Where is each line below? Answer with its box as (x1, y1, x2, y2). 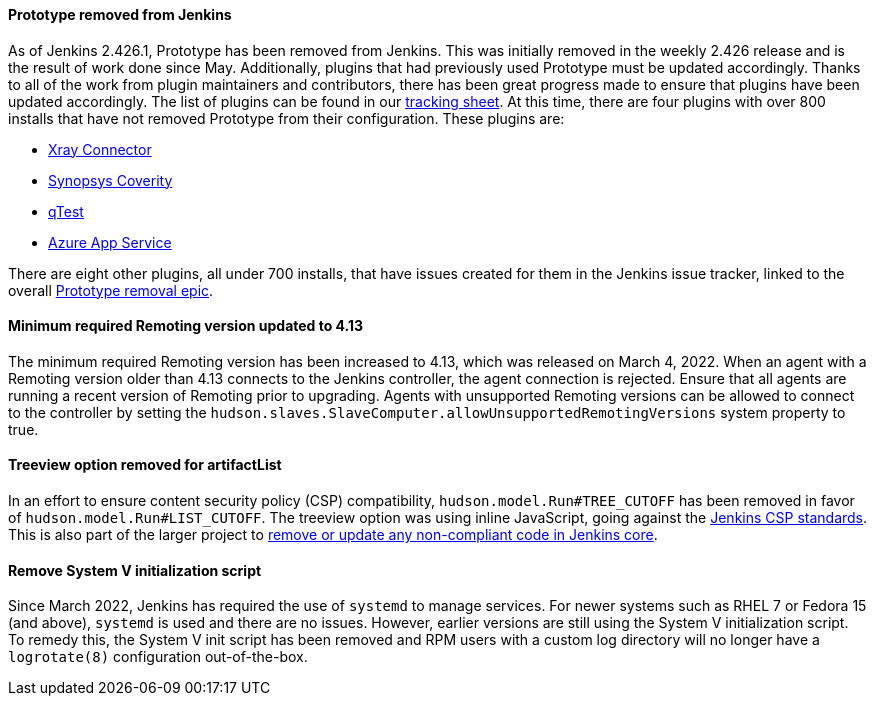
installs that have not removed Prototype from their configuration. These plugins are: (8, 109, 565, 127)
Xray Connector (48, 140, 152, 158)
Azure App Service (48, 233, 172, 251)
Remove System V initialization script (8, 561, 262, 579)
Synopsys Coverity (48, 171, 173, 189)
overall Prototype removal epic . (8, 281, 214, 299)
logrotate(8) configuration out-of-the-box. (8, 648, 308, 666)
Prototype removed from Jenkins (8, 6, 232, 23)
